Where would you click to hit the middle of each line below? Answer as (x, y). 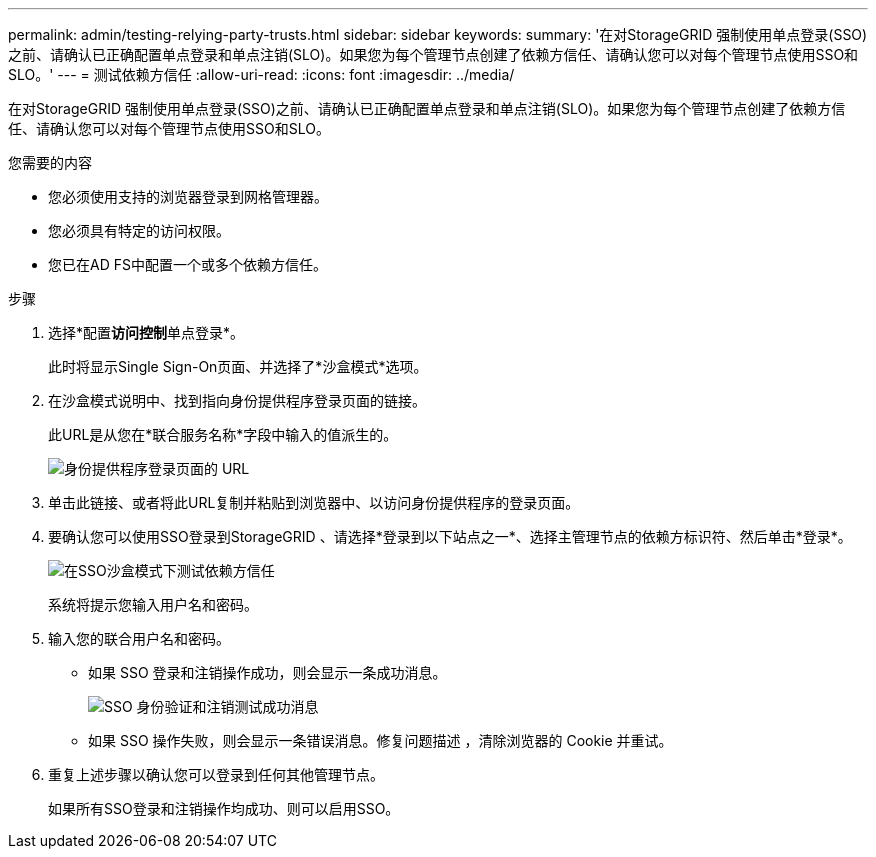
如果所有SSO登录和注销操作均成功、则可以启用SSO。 (224, 808)
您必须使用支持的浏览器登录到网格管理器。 (188, 196)
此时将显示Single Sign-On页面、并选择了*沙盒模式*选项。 (238, 366)
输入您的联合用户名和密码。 (139, 638)
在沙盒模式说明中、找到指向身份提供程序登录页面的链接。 (237, 400)
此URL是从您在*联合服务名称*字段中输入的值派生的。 (223, 434)
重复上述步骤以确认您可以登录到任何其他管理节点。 (216, 774)
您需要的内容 (50, 162)
